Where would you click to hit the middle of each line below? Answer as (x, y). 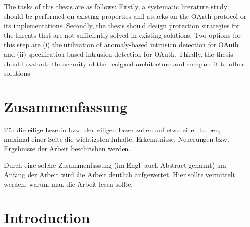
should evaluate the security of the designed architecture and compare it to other (124, 63)
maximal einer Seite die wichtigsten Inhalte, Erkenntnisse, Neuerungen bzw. (117, 139)
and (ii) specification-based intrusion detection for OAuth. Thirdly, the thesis (118, 54)
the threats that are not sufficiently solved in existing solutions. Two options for (123, 35)
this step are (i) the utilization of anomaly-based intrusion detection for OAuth (121, 44)
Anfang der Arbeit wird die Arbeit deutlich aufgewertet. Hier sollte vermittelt (120, 174)
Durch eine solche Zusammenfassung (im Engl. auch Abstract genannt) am (115, 165)
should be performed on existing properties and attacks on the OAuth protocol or (125, 16)
